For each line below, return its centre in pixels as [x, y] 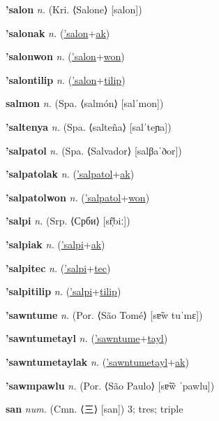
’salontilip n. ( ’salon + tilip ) [66, 79]
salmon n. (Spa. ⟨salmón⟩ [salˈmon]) [85, 103]
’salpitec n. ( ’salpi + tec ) [58, 267]
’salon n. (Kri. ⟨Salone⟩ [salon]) [74, 9]
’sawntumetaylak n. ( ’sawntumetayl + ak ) [97, 361]
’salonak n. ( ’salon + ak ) [58, 33]
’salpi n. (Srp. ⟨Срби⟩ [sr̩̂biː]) [68, 221]
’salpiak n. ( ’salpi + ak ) [55, 244]
